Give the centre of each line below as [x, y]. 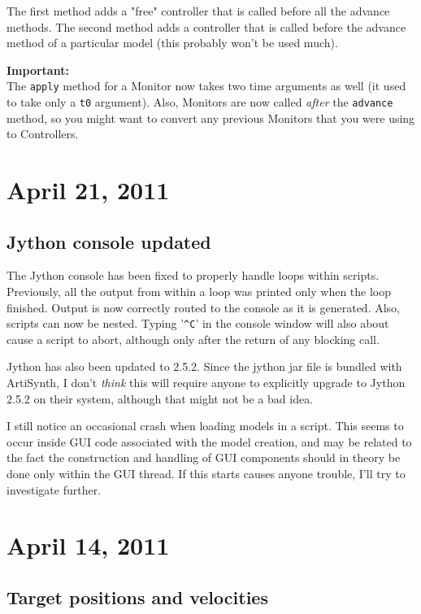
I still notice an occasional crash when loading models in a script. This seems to [205, 426]
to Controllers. [43, 134]
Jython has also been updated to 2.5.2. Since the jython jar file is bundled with [204, 366]
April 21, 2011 [88, 190]
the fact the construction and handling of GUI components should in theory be [204, 457]
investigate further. [54, 489]
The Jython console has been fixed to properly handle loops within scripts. [193, 275]
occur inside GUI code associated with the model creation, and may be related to [209, 441]
